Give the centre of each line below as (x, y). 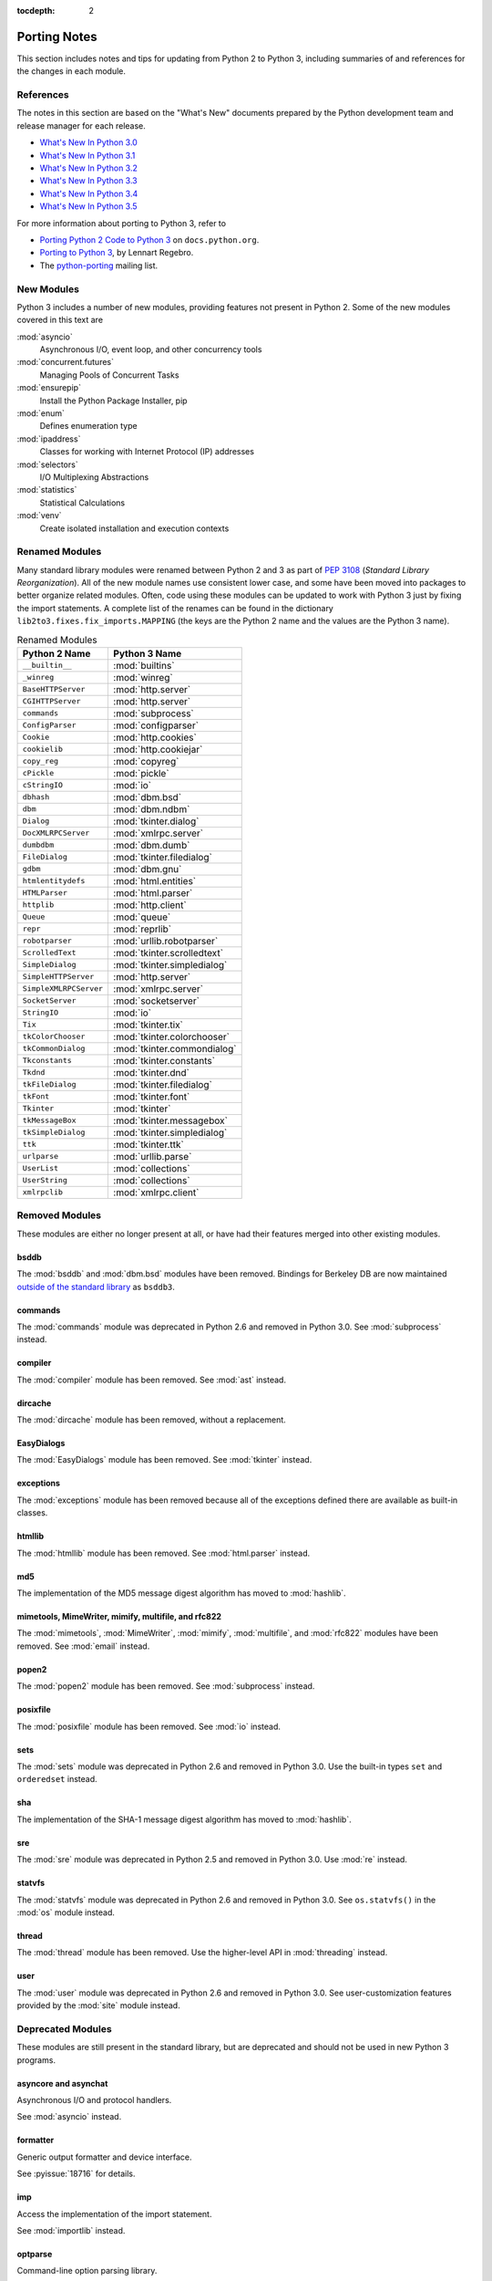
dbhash (36, 797)
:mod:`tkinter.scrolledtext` (168, 953)
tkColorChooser (54, 1037)
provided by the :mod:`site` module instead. (99, 2005)
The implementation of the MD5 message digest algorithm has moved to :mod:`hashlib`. (181, 1593)
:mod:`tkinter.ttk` (149, 1144)
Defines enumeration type (88, 426)
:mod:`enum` (41, 413)
